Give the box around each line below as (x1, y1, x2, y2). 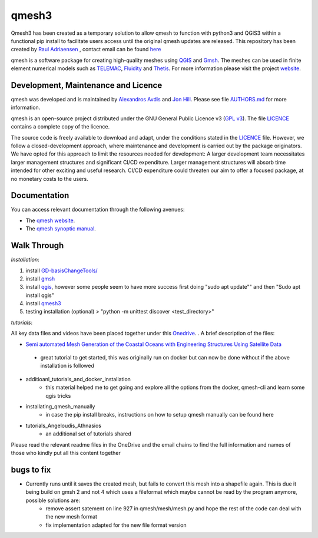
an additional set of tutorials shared (45, 430, 132, 437)
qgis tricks (45, 392, 71, 399)
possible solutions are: (25, 497, 81, 504)
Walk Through (11, 240, 64, 250)
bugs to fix (11, 464, 51, 474)
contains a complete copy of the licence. (11, 123, 110, 130)
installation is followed (40, 362, 94, 369)
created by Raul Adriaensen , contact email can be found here (11, 46, 161, 53)
